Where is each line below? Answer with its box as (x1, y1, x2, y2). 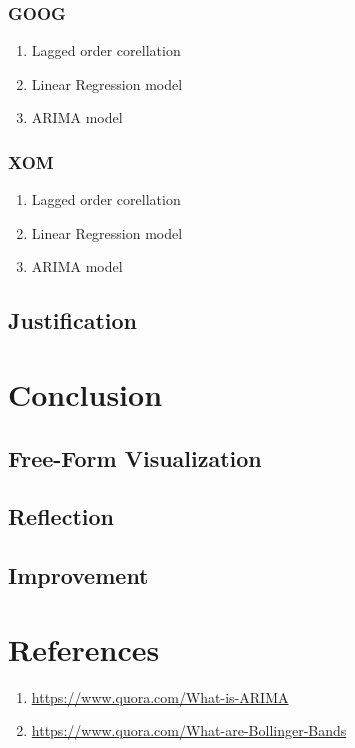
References (8, 628, 160, 669)
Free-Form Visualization (8, 442, 262, 473)
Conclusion (8, 373, 163, 414)
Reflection (8, 501, 114, 532)
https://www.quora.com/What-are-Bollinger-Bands (31, 720, 347, 741)
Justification (8, 305, 137, 336)
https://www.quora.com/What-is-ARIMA (31, 686, 289, 707)
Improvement (8, 560, 149, 591)
